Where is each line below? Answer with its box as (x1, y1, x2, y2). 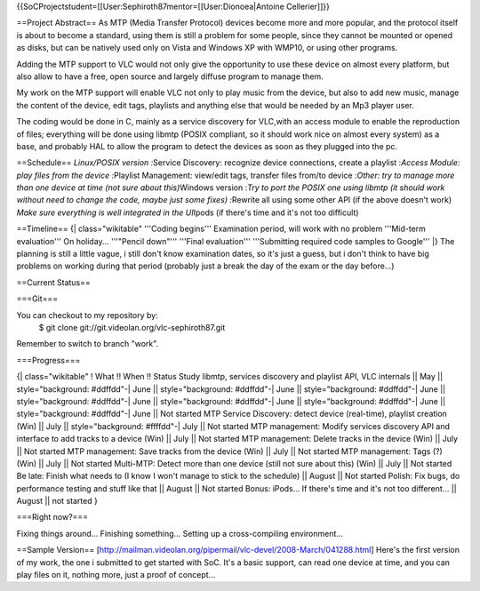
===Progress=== (16, 355, 81, 365)
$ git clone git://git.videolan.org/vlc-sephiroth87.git (38, 322, 226, 332)
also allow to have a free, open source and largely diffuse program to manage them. (16, 71, 324, 82)
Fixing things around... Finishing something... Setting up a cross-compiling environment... (16, 528, 344, 539)
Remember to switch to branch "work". (16, 339, 159, 349)
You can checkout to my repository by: (16, 309, 159, 320)
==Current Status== (16, 276, 91, 288)
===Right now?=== (16, 512, 89, 523)
